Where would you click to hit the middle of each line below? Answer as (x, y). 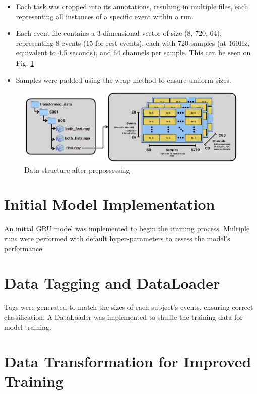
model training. (28, 327)
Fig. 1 (25, 62)
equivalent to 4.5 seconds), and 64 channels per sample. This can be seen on (133, 53)
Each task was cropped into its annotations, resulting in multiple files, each (132, 6)
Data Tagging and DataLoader (112, 283)
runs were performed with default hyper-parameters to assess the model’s (117, 238)
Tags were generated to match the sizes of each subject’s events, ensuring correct (129, 307)
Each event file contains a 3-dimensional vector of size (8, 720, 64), (119, 33)
